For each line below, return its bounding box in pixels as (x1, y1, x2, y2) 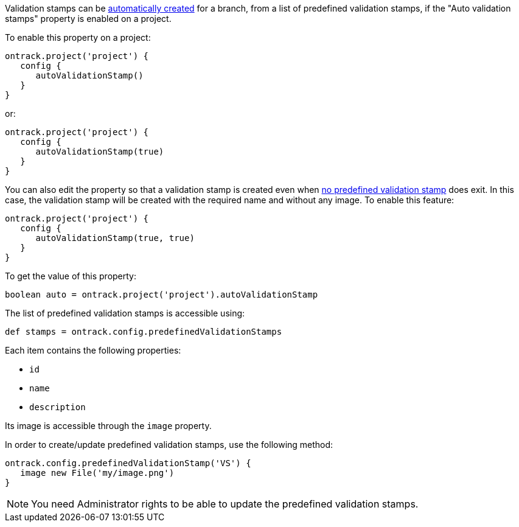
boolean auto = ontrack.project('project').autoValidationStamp (5, 290, 318, 299)
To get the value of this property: (5, 271, 137, 281)
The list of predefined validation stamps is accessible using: (5, 308, 245, 318)
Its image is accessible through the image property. (5, 421, 212, 431)
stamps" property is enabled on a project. (5, 13, 172, 24)
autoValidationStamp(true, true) (35, 233, 195, 243)
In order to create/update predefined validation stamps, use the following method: (5, 439, 333, 450)
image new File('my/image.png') (20, 468, 175, 478)
